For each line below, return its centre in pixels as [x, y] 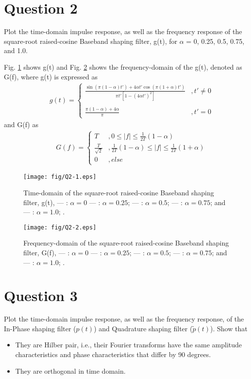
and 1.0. [16, 50]
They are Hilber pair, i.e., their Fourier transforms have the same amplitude [129, 345]
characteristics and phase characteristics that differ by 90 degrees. [113, 354]
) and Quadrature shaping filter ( [143, 328]
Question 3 [41, 295]
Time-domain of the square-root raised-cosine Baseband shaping [119, 192]
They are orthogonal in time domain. [70, 370]
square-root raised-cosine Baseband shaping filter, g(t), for [91, 41]
